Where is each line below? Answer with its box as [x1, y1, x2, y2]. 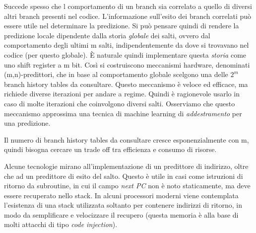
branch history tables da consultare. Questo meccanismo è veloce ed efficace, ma [4, 78, 248, 89]
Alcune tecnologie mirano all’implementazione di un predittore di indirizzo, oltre [4, 160, 249, 171]
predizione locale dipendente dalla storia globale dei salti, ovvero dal [4, 30, 210, 40]
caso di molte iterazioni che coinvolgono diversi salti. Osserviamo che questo [4, 98, 235, 108]
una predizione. [4, 118, 51, 128]
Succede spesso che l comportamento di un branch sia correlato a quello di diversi [4, 1, 252, 11]
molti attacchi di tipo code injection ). [4, 219, 118, 230]
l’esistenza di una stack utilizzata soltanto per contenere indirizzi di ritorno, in [4, 200, 243, 210]
